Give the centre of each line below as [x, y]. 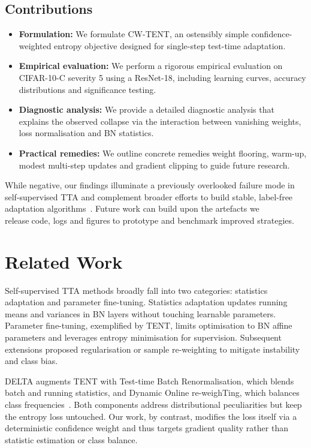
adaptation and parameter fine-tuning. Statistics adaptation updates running [146, 302]
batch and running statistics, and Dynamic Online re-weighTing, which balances [152, 393]
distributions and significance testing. [87, 89]
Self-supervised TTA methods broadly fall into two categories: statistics [136, 290]
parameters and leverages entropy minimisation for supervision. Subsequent [143, 337]
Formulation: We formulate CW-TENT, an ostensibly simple [134, 34]
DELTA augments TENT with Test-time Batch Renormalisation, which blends [150, 381]
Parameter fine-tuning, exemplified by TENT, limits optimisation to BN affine [149, 325]
